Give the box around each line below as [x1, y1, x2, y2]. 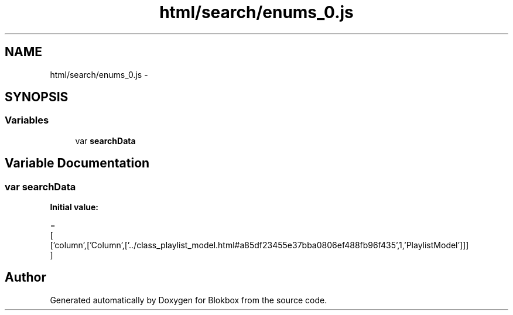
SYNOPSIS [5, 90, 69, 105]
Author [5, 270, 46, 285]
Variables [5, 114, 49, 126]
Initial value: [50, 202, 98, 213]
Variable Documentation [5, 156, 150, 171]
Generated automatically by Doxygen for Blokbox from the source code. [50, 295, 327, 305]
